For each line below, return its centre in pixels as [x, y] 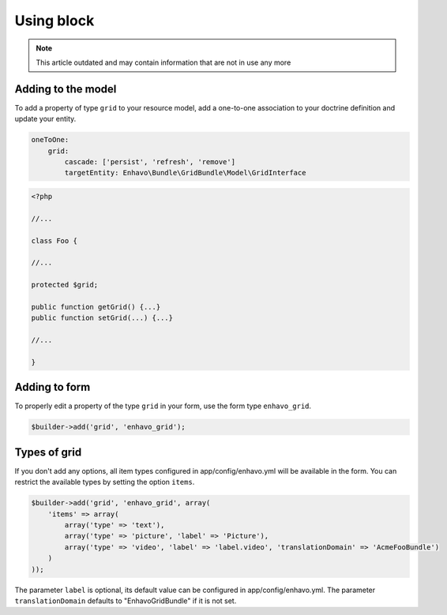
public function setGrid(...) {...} [102, 318]
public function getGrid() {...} [96, 307]
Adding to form [53, 387]
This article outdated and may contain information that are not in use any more [163, 62]
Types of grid [48, 452]
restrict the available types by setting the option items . [105, 482]
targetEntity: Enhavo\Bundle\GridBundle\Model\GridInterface [185, 173]
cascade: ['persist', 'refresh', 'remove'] [150, 162]
